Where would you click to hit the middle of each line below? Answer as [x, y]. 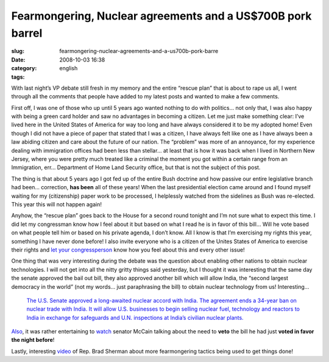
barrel [27, 33]
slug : [18, 51]
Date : [18, 60]
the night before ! [33, 340]
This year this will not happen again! [56, 204]
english [69, 68]
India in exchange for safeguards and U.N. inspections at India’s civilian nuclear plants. [135, 317]
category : [24, 68]
